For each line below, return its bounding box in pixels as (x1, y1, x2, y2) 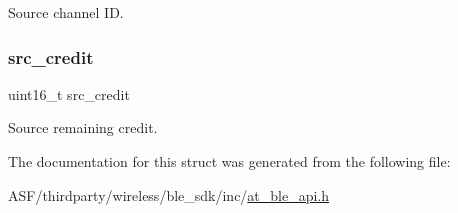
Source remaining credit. (8, 117, 158, 138)
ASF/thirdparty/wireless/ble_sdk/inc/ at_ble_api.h (8, 184, 330, 205)
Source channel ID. (8, 2, 124, 22)
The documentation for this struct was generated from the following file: (8, 151, 451, 171)
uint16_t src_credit (8, 83, 130, 104)
